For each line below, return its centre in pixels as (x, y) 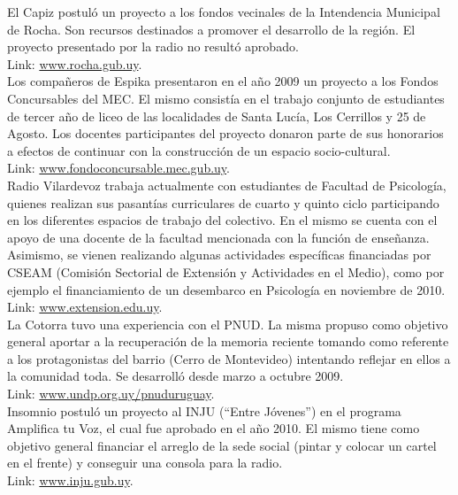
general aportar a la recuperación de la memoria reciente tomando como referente (228, 341)
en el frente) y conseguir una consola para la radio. (145, 463)
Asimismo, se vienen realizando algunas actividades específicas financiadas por (219, 255)
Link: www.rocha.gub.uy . (75, 63)
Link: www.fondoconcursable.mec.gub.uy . (118, 168)
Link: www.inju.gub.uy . (70, 480)
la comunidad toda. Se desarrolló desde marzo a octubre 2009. (176, 376)
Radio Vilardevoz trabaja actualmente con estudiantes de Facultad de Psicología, (227, 185)
